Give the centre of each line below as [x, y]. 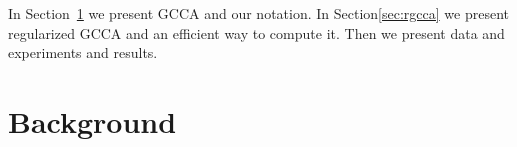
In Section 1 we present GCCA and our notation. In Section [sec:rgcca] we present [258, 13]
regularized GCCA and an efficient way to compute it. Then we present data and [256, 32]
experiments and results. [83, 52]
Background [92, 120]
